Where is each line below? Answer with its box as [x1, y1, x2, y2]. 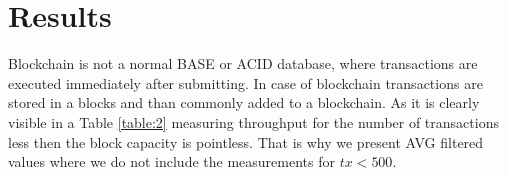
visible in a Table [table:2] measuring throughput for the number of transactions [8, 111, 499, 132]
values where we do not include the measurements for [8, 151, 335, 172]
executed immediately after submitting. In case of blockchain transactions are [8, 72, 483, 93]
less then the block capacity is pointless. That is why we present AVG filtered [8, 131, 484, 152]
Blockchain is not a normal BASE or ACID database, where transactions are [8, 53, 478, 74]
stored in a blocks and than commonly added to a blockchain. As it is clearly [8, 92, 480, 113]
